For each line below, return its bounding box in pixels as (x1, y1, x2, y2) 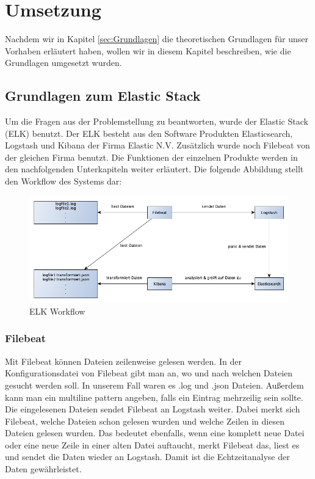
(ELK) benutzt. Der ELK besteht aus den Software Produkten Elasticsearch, (5, 126, 293, 139)
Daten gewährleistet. (5, 463, 82, 475)
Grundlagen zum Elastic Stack (5, 86, 201, 105)
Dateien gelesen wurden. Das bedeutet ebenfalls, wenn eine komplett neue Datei (5, 426, 305, 439)
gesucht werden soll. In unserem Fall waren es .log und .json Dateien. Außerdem (5, 378, 304, 391)
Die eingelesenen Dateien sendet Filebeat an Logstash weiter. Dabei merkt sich (5, 403, 300, 415)
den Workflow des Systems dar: (5, 175, 122, 188)
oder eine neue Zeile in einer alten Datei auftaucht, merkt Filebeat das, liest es (5, 438, 300, 451)
